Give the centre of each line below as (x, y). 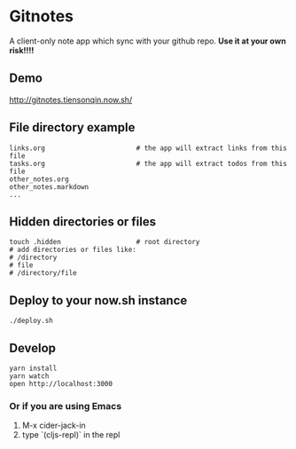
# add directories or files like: (73, 250)
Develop (32, 348)
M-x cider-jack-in (54, 425)
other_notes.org (39, 179)
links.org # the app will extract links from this (148, 148)
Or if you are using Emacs (66, 406)
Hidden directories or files (83, 221)
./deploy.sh (31, 321)
